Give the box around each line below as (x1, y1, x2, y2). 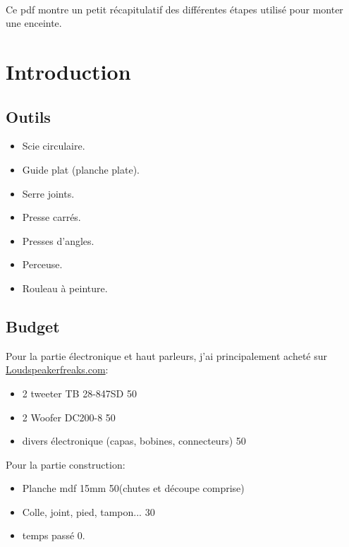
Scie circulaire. (22, 138, 85, 153)
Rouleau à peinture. (22, 280, 108, 295)
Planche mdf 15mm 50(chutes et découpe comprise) (22, 481, 245, 495)
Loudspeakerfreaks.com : (6, 362, 109, 377)
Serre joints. (22, 186, 75, 200)
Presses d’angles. (22, 233, 94, 248)
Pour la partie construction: (6, 457, 125, 471)
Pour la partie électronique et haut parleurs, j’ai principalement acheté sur (6, 348, 328, 363)
